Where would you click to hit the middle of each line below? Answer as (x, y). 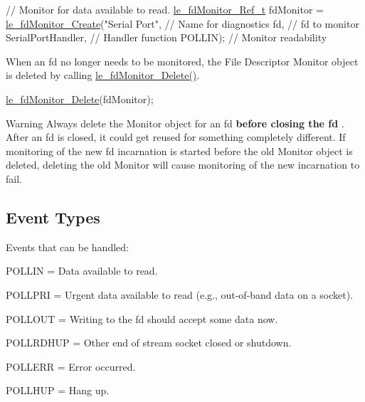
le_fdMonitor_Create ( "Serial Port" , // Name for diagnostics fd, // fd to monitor (182, 23)
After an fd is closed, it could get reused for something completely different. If (176, 137)
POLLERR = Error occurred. (71, 366)
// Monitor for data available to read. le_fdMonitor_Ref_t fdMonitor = (165, 9)
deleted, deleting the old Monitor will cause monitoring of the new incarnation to (183, 165)
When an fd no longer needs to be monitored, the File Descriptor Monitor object (182, 61)
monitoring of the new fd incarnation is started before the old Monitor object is (179, 150)
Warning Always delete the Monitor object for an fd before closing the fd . (175, 123)
